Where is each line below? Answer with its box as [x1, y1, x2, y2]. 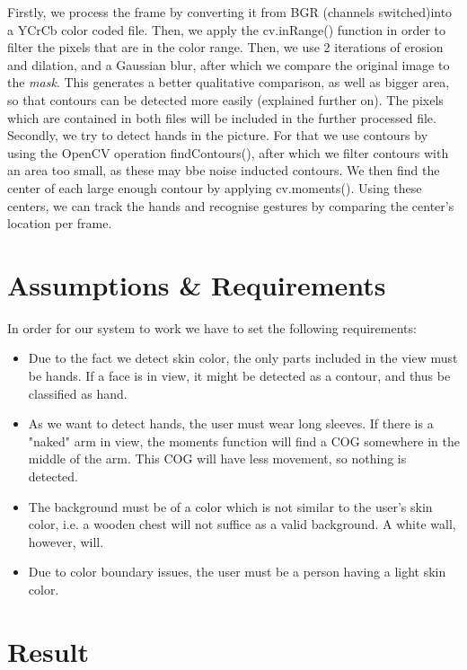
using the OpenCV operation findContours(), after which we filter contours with [7, 143, 449, 162]
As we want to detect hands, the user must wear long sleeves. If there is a [28, 414, 434, 433]
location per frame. [7, 214, 112, 233]
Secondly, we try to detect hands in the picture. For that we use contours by [7, 126, 428, 145]
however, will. [28, 532, 104, 551]
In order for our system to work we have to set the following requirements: [7, 318, 417, 337]
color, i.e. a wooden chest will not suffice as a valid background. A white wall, [28, 515, 456, 533]
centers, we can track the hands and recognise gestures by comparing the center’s [7, 196, 454, 215]
